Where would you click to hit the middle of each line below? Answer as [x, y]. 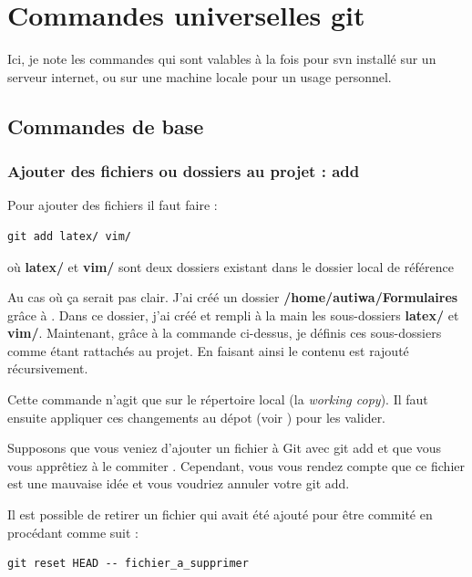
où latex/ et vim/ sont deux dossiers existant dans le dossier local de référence [231, 266]
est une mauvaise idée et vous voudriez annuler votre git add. [179, 483]
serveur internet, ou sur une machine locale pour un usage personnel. [200, 76]
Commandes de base [106, 126]
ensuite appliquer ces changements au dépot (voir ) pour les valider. [197, 417]
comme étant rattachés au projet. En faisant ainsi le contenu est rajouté [208, 350]
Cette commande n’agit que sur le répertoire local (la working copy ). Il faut [218, 399]
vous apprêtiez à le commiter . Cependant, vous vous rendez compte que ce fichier [236, 465]
